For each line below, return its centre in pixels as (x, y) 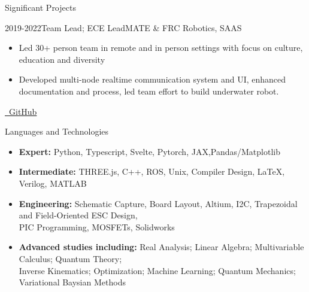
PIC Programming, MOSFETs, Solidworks (97, 226)
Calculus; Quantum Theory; (70, 258)
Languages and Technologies (57, 131)
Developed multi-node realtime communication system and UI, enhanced (152, 79)
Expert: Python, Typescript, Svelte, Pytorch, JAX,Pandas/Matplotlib (149, 151)
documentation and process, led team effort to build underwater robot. (149, 91)
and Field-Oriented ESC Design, (78, 215)
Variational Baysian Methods (72, 282)
